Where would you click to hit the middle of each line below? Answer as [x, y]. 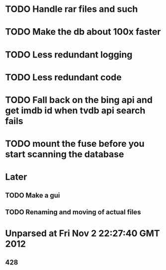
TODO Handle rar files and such [72, 9]
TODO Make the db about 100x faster [83, 32]
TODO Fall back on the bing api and [79, 100]
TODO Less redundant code [63, 77]
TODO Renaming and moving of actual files [73, 212]
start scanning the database [65, 154]
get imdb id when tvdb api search [75, 110]
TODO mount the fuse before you [75, 144]
